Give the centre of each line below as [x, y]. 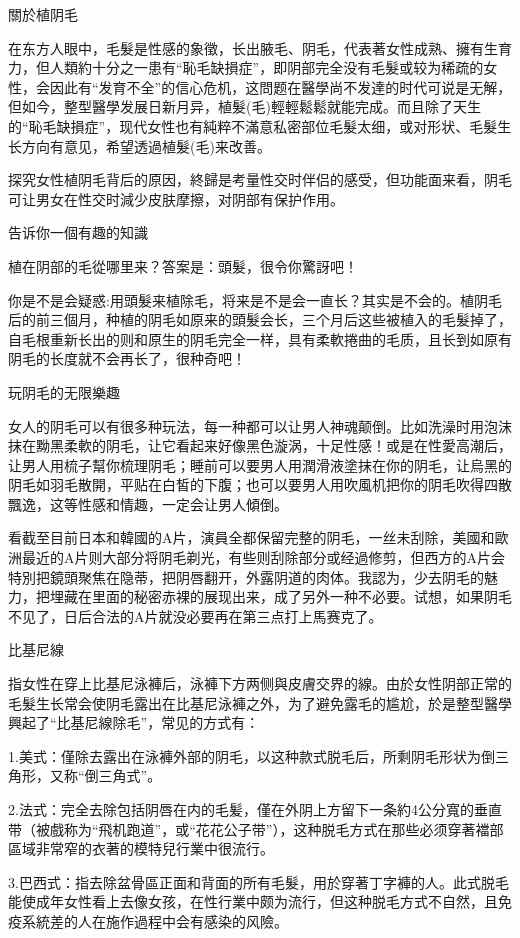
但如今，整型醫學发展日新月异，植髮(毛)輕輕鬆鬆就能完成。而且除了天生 [244, 106]
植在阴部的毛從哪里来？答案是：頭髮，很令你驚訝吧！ [183, 265]
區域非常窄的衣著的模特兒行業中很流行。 [141, 848]
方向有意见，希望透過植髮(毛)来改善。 [146, 145]
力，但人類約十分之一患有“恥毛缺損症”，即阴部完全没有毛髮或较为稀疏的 [246, 67]
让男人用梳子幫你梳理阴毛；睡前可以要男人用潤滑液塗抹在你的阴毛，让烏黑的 [260, 464]
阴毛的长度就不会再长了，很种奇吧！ [127, 358]
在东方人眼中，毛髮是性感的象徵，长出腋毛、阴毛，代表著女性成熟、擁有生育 [260, 47]
